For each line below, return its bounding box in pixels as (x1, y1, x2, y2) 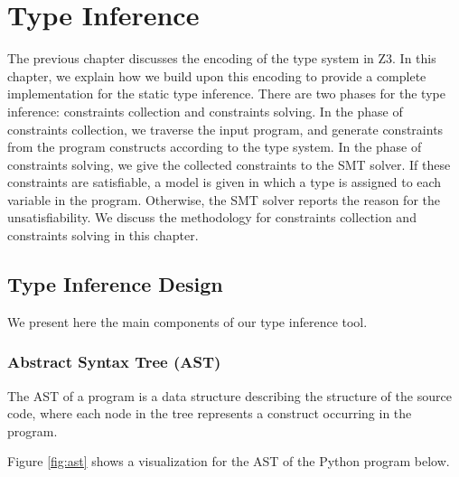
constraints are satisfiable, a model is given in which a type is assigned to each (7, 173, 442, 192)
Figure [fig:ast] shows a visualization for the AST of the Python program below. (7, 452, 450, 471)
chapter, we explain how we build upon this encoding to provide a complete (7, 66, 426, 85)
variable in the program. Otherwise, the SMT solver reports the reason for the (7, 190, 440, 209)
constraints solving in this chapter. (7, 226, 199, 245)
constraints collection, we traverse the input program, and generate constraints (7, 119, 444, 138)
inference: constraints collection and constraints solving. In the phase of (7, 101, 403, 120)
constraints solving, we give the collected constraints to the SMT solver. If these (7, 154, 451, 173)
